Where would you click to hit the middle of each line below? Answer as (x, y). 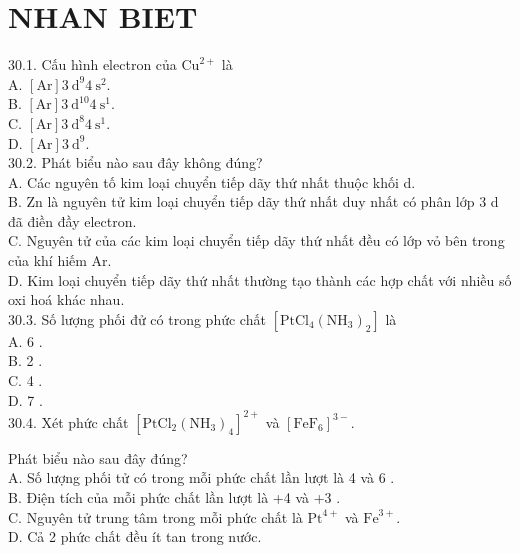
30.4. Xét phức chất (68, 421)
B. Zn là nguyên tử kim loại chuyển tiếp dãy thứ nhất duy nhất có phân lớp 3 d (253, 201)
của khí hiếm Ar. (60, 260)
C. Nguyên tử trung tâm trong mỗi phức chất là (155, 516)
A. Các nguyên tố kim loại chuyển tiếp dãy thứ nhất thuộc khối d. (212, 181)
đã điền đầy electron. (72, 220)
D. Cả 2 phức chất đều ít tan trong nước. (135, 536)
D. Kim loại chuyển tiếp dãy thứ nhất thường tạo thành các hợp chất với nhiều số (260, 279)
